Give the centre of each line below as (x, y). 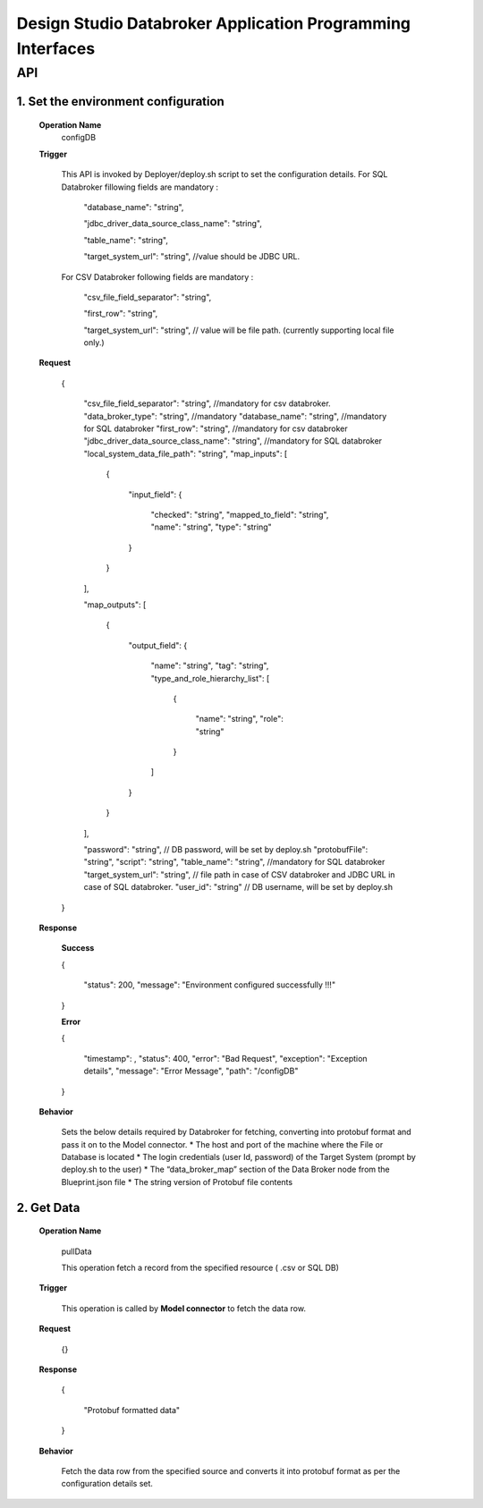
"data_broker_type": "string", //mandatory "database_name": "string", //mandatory (235, 416)
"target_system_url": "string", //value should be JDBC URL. (192, 257)
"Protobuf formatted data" (132, 1410)
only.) (94, 343)
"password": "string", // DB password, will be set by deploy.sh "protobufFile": (226, 850)
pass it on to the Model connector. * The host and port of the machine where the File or (222, 1144)
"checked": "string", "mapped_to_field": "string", (240, 515)
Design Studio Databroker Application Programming (214, 23)
